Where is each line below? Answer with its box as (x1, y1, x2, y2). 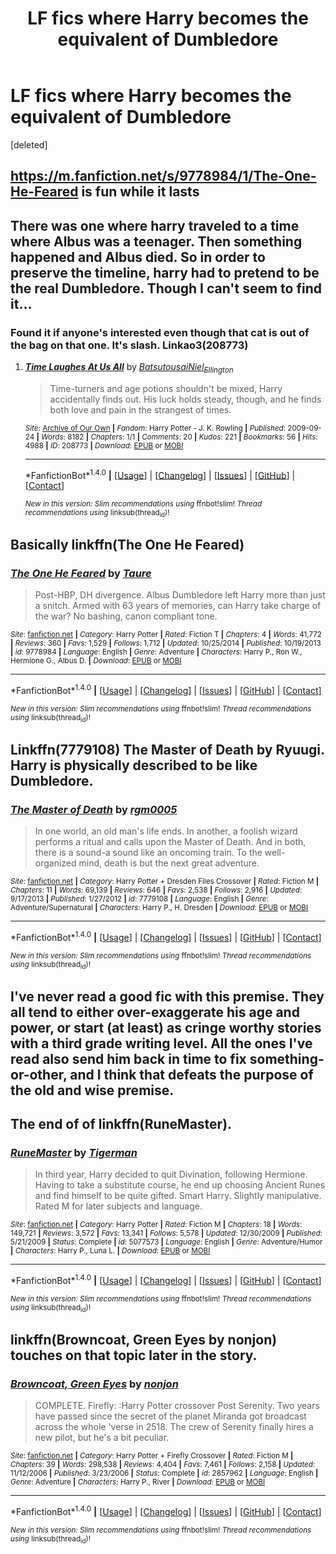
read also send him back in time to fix (10, 1050, 247, 1067)
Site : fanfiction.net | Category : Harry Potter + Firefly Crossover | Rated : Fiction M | (10, 1450, 294, 1461)
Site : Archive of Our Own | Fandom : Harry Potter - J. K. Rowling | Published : (24, 423, 287, 433)
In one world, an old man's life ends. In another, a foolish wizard (34, 825, 298, 837)
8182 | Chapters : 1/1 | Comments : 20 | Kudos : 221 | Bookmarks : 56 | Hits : (67, 432, 318, 442)
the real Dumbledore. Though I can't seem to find (10, 280, 322, 297)
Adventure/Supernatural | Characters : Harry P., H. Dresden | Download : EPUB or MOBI (10, 903, 309, 913)
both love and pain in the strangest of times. (49, 403, 232, 416)
